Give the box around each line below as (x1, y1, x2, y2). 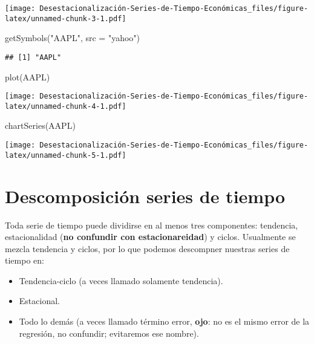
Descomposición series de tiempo (5, 183, 286, 208)
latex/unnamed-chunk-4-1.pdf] (5, 102, 126, 111)
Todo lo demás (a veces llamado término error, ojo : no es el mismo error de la (19, 315, 310, 328)
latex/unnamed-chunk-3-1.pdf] (5, 14, 126, 23)
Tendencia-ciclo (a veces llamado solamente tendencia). (19, 274, 223, 287)
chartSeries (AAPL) (5, 119, 76, 132)
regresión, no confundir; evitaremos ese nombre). (19, 326, 199, 339)
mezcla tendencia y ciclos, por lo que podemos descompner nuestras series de (5, 242, 290, 255)
